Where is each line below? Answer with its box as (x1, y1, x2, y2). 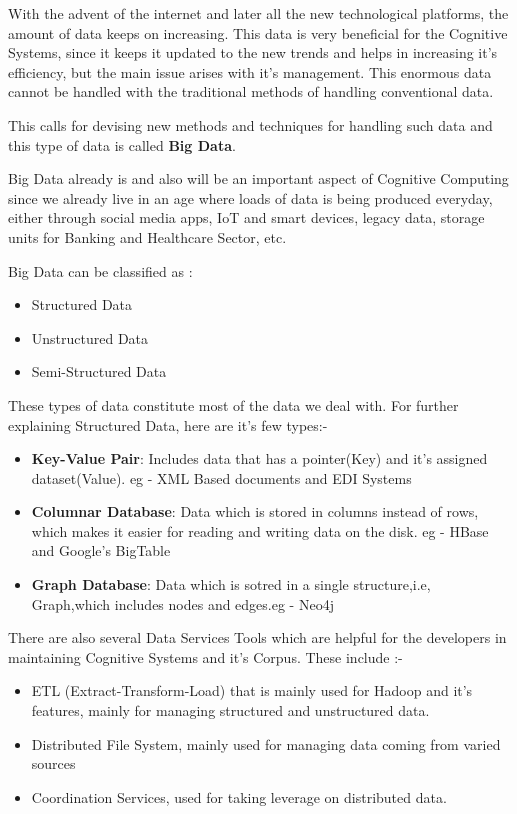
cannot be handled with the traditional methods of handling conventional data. (8, 81, 494, 102)
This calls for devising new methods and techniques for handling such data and (8, 114, 493, 135)
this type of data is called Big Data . (8, 134, 236, 155)
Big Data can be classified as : (8, 260, 193, 281)
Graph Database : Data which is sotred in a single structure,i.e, (31, 574, 431, 595)
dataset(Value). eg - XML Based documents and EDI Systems (31, 467, 412, 488)
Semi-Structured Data (31, 361, 167, 382)
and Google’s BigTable (31, 540, 171, 561)
